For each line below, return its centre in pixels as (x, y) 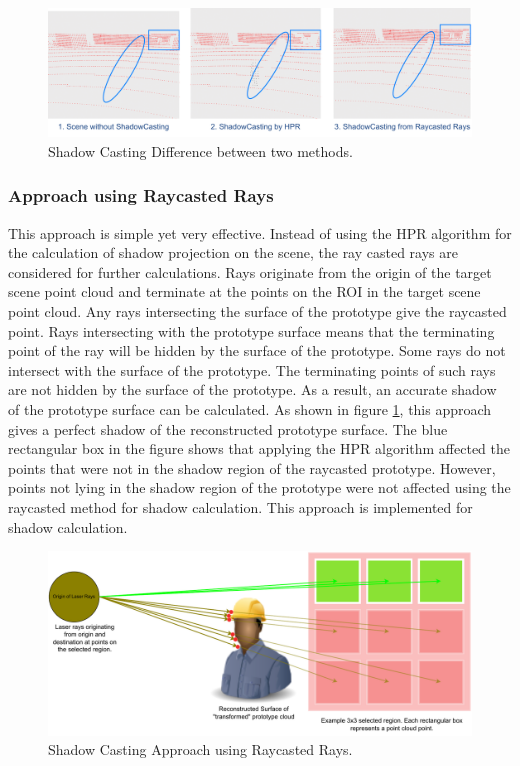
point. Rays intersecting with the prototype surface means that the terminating (251, 330)
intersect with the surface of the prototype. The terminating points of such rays (252, 369)
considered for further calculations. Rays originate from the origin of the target (250, 271)
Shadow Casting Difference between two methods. (200, 150)
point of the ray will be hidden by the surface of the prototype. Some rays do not (257, 350)
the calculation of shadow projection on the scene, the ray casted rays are (233, 252)
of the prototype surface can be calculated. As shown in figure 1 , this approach (250, 408)
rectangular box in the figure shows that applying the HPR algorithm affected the (259, 448)
